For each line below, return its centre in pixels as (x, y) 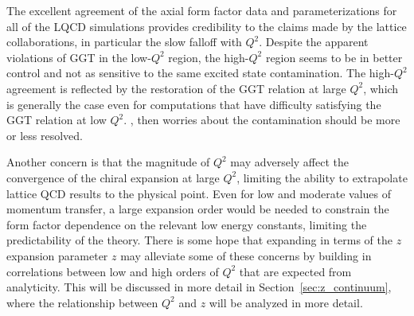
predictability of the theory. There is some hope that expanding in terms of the (199, 240)
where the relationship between (82, 302)
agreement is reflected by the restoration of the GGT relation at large (176, 88)
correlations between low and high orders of (113, 271)
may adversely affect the (290, 162)
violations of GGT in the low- (79, 57)
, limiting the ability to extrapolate (322, 177)
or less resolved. (45, 135)
